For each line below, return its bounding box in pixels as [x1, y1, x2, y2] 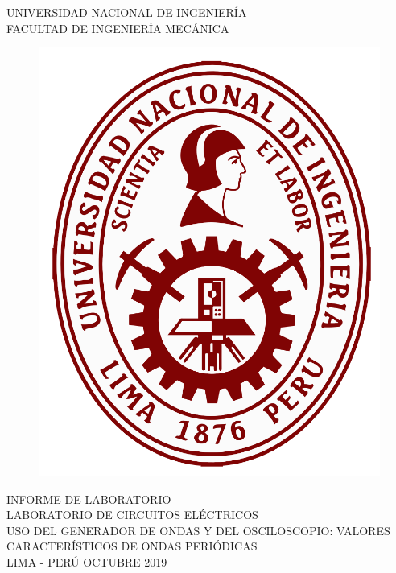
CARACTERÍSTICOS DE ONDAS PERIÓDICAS [6, 538, 258, 554]
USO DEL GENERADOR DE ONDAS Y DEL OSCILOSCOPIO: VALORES [6, 521, 390, 538]
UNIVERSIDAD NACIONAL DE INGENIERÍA [6, 4, 247, 20]
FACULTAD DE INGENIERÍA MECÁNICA [6, 19, 229, 36]
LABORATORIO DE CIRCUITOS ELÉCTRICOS [6, 506, 258, 523]
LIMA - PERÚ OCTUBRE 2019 [6, 554, 167, 571]
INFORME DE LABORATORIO [6, 490, 171, 507]
